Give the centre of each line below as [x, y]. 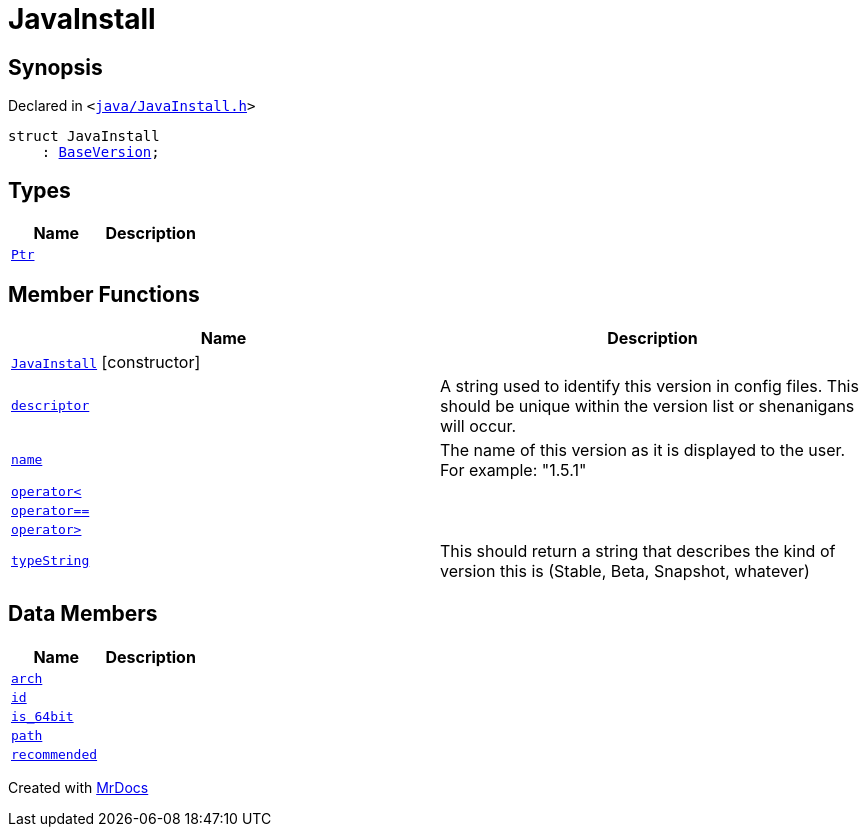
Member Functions [104, 295]
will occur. [478, 425]
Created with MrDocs [78, 787]
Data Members [83, 614]
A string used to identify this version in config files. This [649, 385]
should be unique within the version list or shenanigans [647, 405]
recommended [54, 754]
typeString [50, 561]
